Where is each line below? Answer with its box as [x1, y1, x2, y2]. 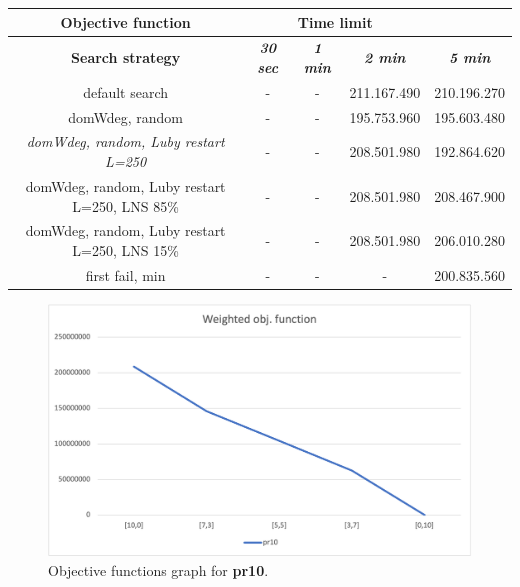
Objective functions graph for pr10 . [48, 559, 269, 580]
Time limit [297, 11, 373, 32]
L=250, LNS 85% [72, 195, 179, 216]
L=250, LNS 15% [72, 239, 179, 260]
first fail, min [85, 264, 166, 285]
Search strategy [71, 47, 181, 68]
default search [83, 81, 169, 102]
